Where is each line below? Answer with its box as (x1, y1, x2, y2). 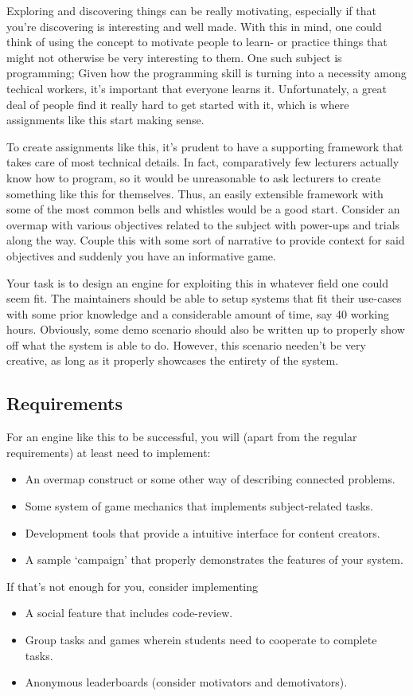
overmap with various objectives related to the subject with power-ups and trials (6, 216, 400, 233)
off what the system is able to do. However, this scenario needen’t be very (6, 336, 366, 353)
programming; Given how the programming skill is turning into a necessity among (6, 65, 407, 81)
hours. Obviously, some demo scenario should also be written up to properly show (6, 321, 405, 338)
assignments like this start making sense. (6, 111, 205, 128)
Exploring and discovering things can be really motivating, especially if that (6, 2, 376, 18)
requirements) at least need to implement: (6, 444, 211, 460)
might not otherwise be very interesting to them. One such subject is (6, 49, 342, 65)
